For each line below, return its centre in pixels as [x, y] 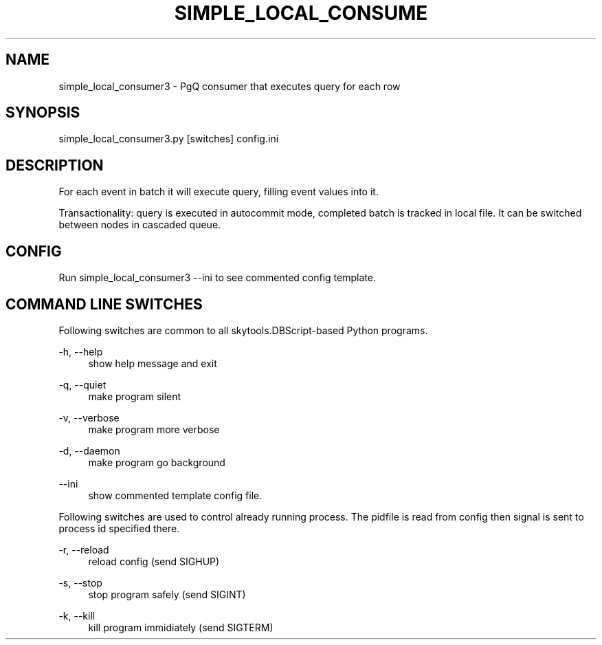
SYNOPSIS [43, 113]
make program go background [157, 462]
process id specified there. [119, 528]
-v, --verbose [89, 417]
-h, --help [81, 351]
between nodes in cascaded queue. [140, 225]
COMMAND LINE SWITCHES [104, 304]
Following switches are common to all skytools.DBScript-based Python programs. [243, 330]
